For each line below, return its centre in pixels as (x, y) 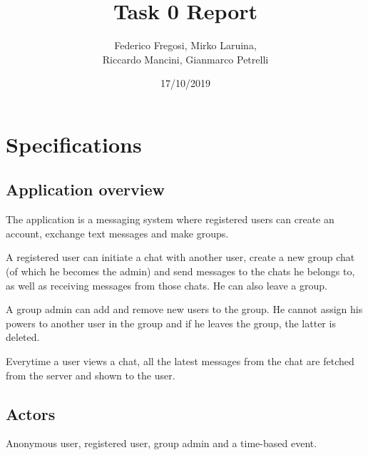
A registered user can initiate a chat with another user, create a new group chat (180, 257)
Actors (31, 413)
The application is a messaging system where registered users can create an (170, 219)
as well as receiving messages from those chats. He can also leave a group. (167, 285)
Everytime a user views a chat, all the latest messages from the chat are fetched (180, 361)
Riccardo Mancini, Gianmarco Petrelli (185, 59)
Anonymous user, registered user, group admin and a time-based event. (162, 443)
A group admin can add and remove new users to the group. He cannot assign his (184, 309)
